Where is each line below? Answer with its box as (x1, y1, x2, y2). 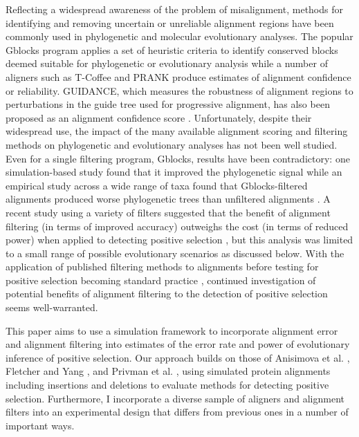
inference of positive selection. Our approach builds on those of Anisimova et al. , (6, 350, 350, 364)
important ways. (6, 418, 75, 432)
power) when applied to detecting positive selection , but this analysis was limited (6, 232, 353, 247)
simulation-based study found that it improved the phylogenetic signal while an (6, 165, 342, 179)
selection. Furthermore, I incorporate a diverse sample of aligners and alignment (6, 391, 344, 405)
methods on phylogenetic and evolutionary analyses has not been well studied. (6, 137, 338, 151)
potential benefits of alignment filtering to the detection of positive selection (6, 286, 328, 301)
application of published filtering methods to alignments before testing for (6, 259, 319, 274)
